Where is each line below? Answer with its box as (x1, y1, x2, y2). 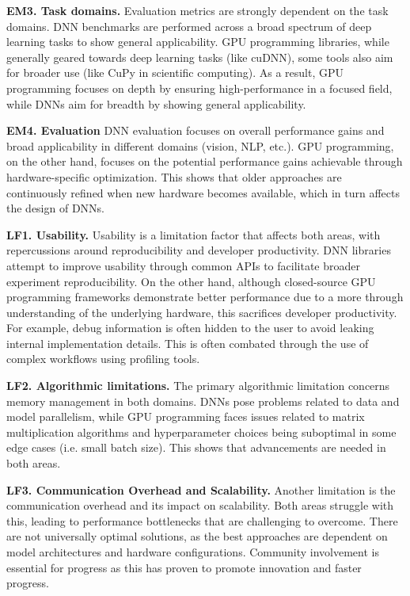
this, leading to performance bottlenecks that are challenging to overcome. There (6, 512, 398, 529)
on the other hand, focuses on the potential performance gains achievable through (6, 153, 403, 170)
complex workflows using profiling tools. (6, 350, 200, 367)
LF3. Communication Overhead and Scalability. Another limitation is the (6, 481, 396, 498)
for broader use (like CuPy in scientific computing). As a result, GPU (6, 64, 344, 81)
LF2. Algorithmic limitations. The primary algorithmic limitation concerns (6, 377, 390, 394)
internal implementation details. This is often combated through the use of (6, 334, 369, 351)
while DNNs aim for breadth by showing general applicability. (6, 95, 306, 112)
